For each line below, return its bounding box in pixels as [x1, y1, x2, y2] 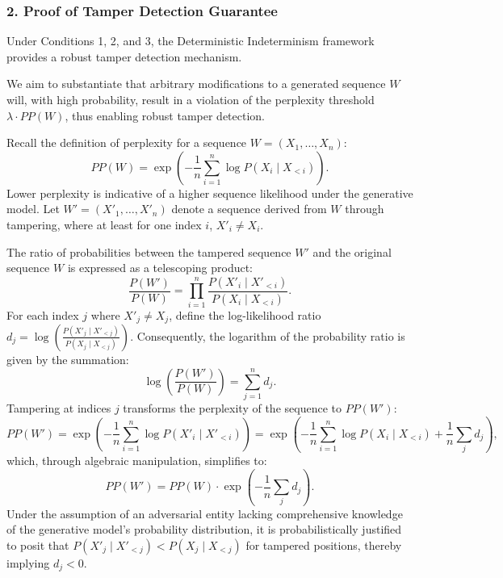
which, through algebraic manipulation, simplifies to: [6, 452, 267, 469]
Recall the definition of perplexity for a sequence [6, 134, 247, 151]
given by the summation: [6, 350, 129, 367]
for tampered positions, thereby [245, 536, 402, 553]
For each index [6, 306, 79, 323]
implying [6, 554, 50, 571]
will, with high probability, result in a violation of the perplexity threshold [6, 91, 375, 107]
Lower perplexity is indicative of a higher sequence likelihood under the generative [6, 184, 413, 201]
